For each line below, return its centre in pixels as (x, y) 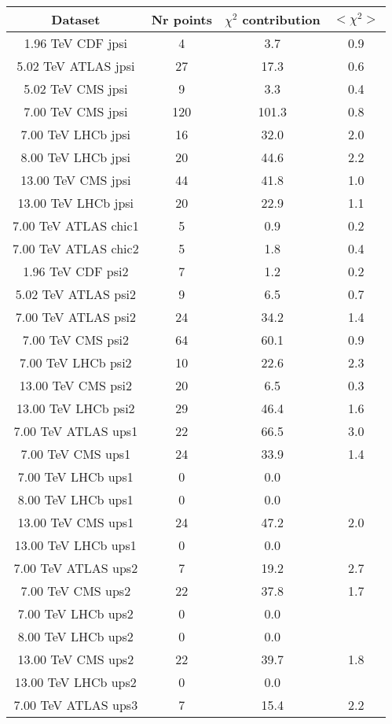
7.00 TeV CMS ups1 (76, 454)
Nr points (181, 19)
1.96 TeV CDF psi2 (76, 271)
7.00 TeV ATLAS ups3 (76, 705)
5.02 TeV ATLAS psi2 (75, 294)
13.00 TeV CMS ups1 (76, 522)
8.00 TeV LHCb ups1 (75, 499)
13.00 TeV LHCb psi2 (76, 408)
